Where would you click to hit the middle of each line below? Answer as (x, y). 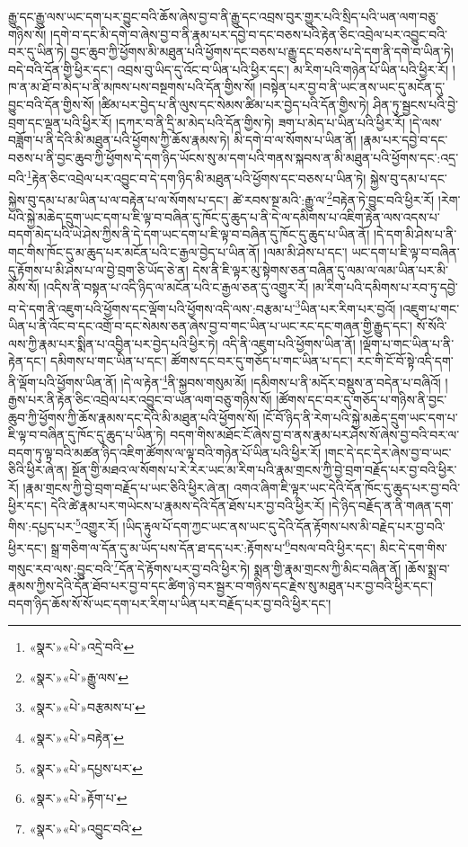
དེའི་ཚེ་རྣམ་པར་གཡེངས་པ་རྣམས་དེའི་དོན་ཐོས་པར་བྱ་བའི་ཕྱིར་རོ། (188, 505)
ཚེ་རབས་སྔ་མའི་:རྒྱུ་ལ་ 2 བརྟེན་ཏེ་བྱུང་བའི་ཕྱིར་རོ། (334, 198)
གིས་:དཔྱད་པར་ (42, 526)
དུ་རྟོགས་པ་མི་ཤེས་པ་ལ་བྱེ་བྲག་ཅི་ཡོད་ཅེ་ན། (98, 269)
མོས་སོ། (24, 287)
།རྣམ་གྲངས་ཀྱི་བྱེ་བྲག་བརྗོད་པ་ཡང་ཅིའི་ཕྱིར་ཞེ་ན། (126, 488)
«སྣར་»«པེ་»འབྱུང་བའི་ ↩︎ (86, 828)
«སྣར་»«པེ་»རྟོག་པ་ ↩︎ (78, 798)
